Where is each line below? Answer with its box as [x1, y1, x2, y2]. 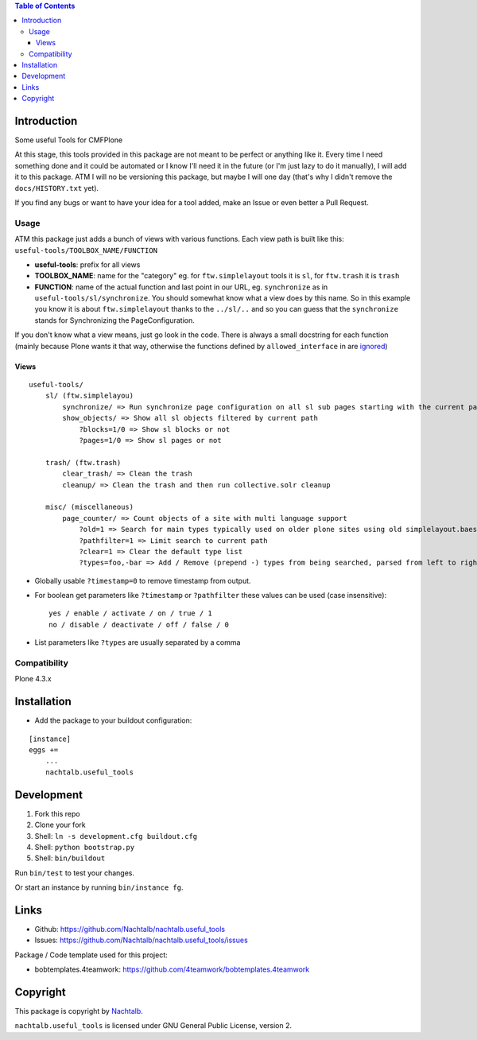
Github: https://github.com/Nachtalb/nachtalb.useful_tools [34, 925, 226, 933]
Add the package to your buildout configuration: [34, 716, 192, 725]
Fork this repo [34, 809, 80, 818]
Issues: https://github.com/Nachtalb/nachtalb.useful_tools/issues [34, 935, 248, 945]
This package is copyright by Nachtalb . [14, 1007, 143, 1016]
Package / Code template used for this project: [14, 950, 169, 960]
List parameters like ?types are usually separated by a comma [34, 638, 241, 647]
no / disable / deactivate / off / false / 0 [48, 620, 230, 629]
